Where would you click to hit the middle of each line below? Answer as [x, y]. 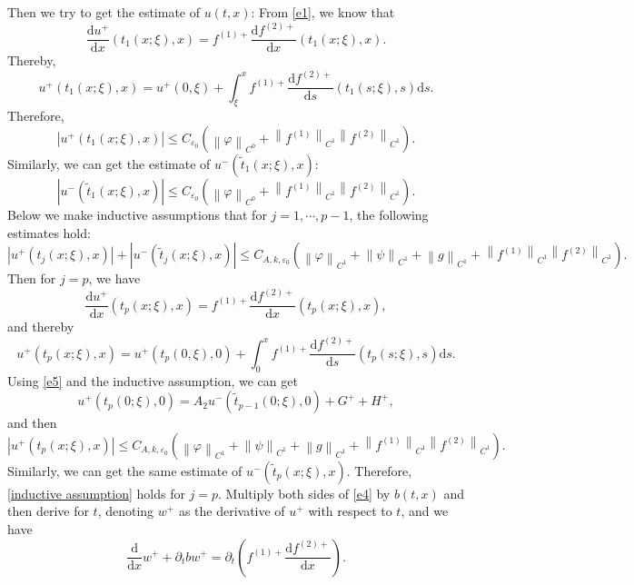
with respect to [350, 511]
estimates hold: [49, 232]
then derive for [48, 511]
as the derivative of [232, 511]
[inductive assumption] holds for [96, 493]
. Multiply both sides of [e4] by [304, 493]
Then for [32, 278]
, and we [425, 511]
